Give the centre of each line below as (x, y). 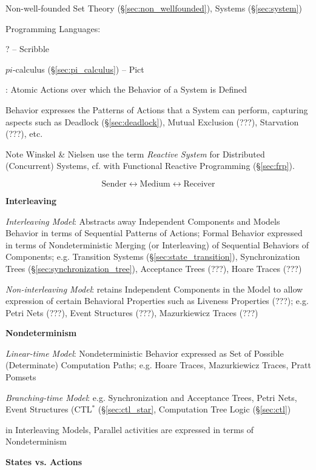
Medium (155, 184)
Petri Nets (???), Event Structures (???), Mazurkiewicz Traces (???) (132, 312)
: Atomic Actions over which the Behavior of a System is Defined (126, 89)
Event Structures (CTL (49, 409)
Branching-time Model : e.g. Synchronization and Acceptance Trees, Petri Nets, (151, 397)
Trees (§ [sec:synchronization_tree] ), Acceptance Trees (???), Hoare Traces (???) (154, 268)
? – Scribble (27, 49)
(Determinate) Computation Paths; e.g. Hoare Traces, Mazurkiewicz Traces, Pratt (158, 365)
